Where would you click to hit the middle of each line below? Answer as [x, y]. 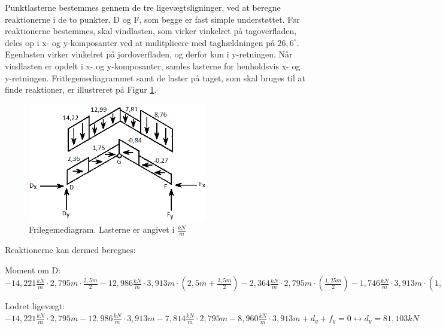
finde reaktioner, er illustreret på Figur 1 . [81, 89]
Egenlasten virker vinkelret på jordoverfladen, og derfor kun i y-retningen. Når [149, 54]
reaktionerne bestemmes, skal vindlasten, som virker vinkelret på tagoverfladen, [151, 31]
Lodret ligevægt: [35, 306]
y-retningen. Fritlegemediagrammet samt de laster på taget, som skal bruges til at [155, 77]
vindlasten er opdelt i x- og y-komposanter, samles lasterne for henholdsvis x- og [153, 66]
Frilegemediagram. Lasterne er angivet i [102, 229]
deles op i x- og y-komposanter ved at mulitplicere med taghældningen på [140, 42]
